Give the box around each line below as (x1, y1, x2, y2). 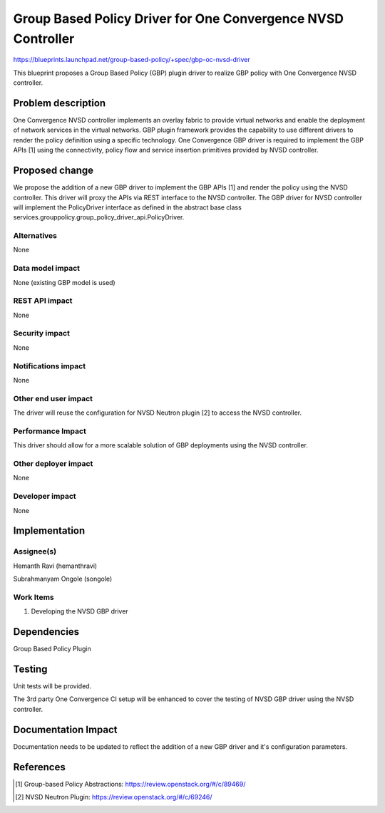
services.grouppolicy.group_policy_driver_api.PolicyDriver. (13, 213, 185, 222)
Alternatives (13, 231, 57, 241)
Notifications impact (13, 361, 86, 371)
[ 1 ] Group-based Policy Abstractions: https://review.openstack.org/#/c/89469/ (15, 780, 246, 788)
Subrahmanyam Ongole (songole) (13, 574, 113, 584)
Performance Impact (13, 426, 87, 436)
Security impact (13, 328, 71, 338)
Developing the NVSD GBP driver (31, 607, 128, 616)
